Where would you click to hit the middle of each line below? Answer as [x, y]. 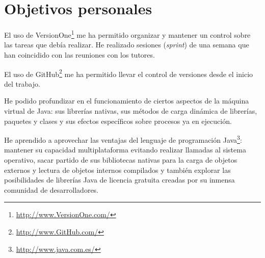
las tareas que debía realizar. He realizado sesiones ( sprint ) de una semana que [127, 45]
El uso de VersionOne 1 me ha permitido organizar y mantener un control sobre [127, 34]
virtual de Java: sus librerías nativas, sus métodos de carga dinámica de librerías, [131, 111]
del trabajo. [22, 83]
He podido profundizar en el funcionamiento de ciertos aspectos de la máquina [127, 101]
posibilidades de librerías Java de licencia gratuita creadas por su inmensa [120, 180]
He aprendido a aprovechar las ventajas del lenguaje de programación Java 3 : [123, 139]
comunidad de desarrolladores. [51, 189]
